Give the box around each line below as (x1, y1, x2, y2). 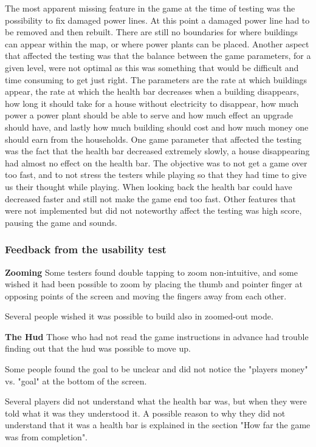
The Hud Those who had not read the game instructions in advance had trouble (5, 330, 309, 343)
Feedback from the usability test (5, 242, 167, 257)
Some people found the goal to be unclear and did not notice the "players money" (5, 363, 308, 375)
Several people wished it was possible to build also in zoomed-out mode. (5, 310, 273, 322)
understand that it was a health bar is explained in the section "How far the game (5, 418, 311, 431)
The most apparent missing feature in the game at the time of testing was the (5, 2, 295, 14)
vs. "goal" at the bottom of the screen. (5, 374, 147, 387)
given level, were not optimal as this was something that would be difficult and (5, 61, 299, 73)
